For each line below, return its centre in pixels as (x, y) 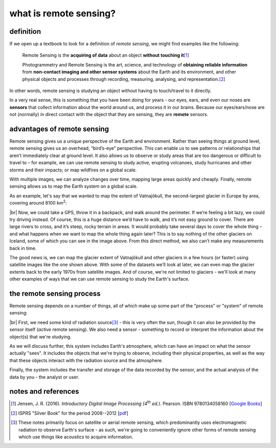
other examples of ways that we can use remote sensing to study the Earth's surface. (99, 279)
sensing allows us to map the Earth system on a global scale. (74, 186)
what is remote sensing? (63, 13)
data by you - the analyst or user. (44, 377)
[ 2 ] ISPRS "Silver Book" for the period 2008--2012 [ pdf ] (70, 413)
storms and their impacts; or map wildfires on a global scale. (73, 170)
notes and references (44, 391)
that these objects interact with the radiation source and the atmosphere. (86, 360)
